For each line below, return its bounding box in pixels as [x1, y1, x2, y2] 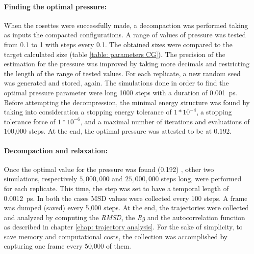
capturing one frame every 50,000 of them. [4, 241, 131, 251]
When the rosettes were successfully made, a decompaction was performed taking [4, 20, 248, 30]
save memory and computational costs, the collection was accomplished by [4, 231, 228, 241]
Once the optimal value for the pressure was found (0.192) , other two [4, 164, 214, 174]
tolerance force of [4, 116, 56, 126]
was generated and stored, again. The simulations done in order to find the [4, 78, 229, 88]
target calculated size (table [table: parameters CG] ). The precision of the [4, 49, 226, 59]
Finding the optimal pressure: [4, 1, 107, 11]
